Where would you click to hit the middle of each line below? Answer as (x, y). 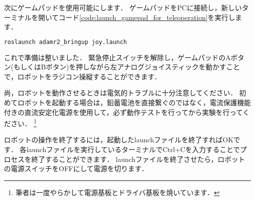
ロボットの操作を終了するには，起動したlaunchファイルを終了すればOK (119, 140)
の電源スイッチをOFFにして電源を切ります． (76, 168)
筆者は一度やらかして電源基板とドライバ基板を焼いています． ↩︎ (117, 192)
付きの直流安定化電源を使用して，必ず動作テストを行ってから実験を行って (123, 112)
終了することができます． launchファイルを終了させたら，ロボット (138, 159)
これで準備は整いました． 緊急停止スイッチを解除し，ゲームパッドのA (117, 57)
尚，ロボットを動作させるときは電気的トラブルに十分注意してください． (121, 93)
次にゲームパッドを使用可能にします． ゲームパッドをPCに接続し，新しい (123, 7)
